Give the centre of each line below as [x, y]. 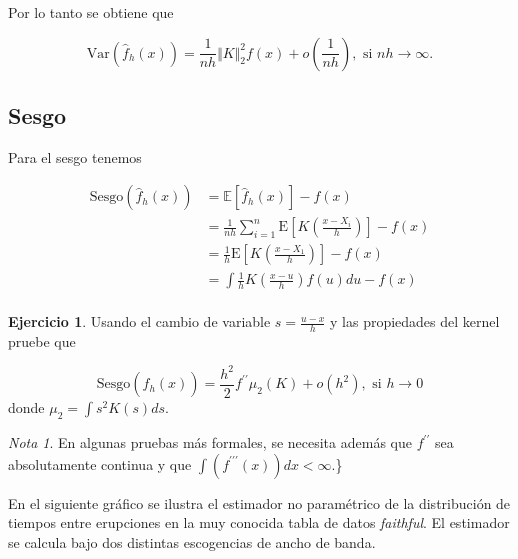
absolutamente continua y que [100, 463]
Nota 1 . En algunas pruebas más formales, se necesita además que [210, 442]
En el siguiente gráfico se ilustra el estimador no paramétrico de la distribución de [259, 502]
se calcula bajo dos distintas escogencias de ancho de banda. [192, 542]
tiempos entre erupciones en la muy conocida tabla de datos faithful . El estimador [259, 522]
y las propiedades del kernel [415, 321]
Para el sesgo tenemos [75, 156]
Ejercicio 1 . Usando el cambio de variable [139, 321]
